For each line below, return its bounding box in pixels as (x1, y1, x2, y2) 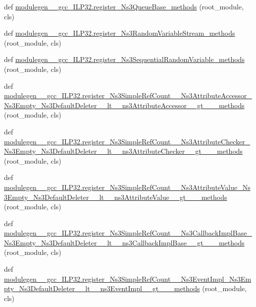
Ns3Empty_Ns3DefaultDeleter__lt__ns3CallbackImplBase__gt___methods (4, 237, 245, 247)
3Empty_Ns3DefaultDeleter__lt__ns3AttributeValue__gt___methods (4, 191, 227, 202)
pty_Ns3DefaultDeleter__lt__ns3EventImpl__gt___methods (4, 283, 200, 294)
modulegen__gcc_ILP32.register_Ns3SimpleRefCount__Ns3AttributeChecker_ (4, 136, 251, 146)
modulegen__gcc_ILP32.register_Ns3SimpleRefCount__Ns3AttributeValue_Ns (4, 182, 251, 192)
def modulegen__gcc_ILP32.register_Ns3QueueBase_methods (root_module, (4, 1, 244, 11)
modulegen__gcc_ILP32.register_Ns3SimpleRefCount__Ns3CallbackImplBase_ (4, 228, 252, 238)
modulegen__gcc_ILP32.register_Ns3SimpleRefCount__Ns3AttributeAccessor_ (4, 90, 252, 101)
